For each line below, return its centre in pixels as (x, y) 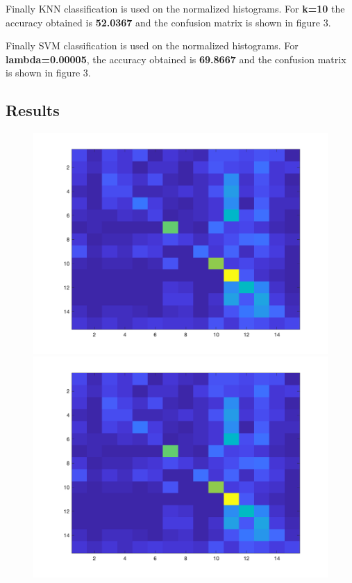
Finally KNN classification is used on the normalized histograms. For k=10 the (175, 8)
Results (33, 110)
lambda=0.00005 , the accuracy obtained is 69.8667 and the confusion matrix (176, 59)
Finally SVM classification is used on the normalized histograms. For (152, 46)
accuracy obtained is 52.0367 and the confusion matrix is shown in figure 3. (168, 22)
